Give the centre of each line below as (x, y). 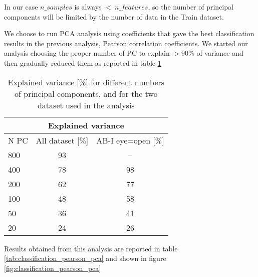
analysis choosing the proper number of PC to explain (87, 53)
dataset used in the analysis (86, 105)
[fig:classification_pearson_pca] (53, 268)
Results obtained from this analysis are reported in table (91, 248)
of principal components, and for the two (86, 93)
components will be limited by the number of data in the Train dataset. (114, 16)
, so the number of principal (191, 7)
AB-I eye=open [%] (130, 140)
